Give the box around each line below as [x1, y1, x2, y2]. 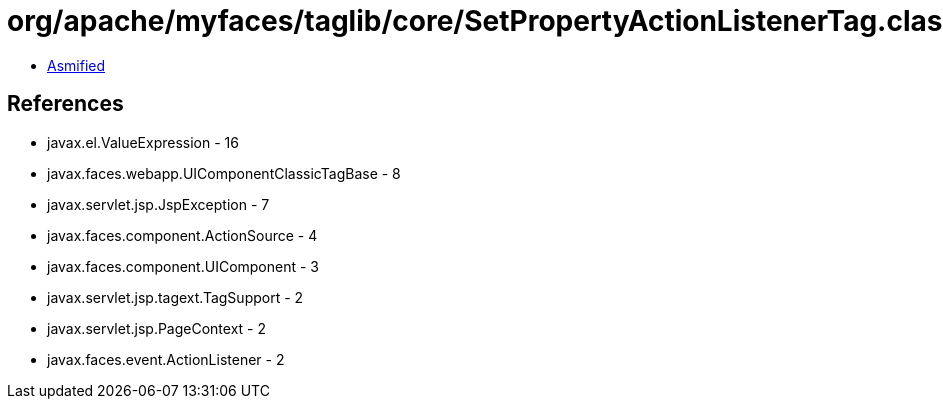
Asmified [47, 56, 106, 74]
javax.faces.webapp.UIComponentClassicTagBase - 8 [47, 164, 401, 182]
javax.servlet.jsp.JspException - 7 [47, 195, 270, 213]
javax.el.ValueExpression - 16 [47, 133, 239, 151]
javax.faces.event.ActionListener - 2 [47, 350, 285, 368]
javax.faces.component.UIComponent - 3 [47, 257, 320, 275]
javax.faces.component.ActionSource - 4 [47, 226, 318, 244]
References [7, 91, 124, 117]
